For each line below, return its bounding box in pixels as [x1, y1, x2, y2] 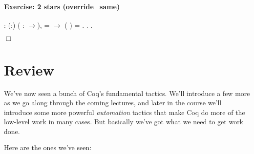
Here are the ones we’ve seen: [4, 142, 92, 153]
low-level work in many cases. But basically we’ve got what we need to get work [4, 116, 244, 127]
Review [4, 59, 54, 79]
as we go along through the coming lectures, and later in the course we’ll [4, 97, 222, 108]
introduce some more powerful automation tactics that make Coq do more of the [4, 107, 245, 117]
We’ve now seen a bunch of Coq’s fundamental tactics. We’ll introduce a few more [4, 88, 250, 98]
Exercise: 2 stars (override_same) [4, 1, 120, 11]
